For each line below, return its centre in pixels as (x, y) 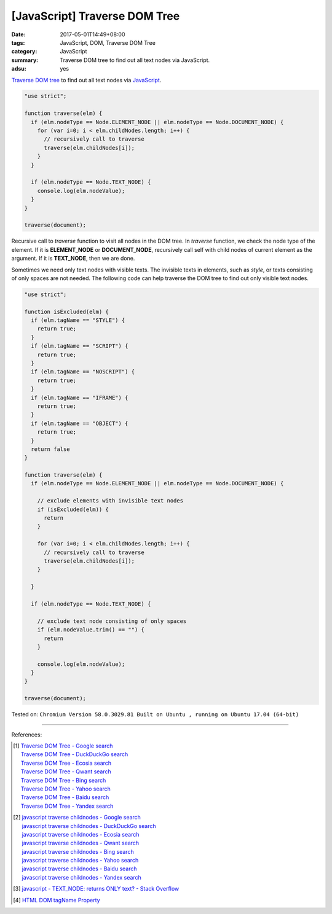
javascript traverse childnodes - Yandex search (81, 877)
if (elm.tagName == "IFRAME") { (80, 397)
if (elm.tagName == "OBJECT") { (80, 423)
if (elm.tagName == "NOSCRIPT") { (83, 372)
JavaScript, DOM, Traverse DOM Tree (108, 42)
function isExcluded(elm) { (66, 311)
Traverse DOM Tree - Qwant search (66, 771)
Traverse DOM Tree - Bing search (63, 780)
